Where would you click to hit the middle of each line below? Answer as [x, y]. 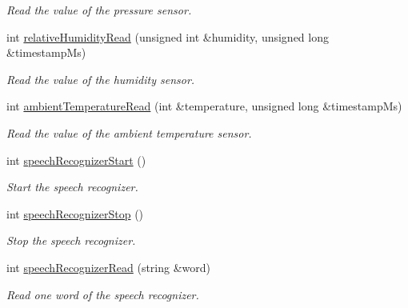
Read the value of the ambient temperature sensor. [129, 132]
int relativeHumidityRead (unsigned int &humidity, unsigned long [168, 36]
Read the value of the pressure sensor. [99, 10]
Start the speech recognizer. [72, 187]
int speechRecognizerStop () [75, 213]
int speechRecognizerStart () [76, 160]
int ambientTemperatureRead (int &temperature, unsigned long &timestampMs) [204, 106]
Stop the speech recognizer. [71, 240]
